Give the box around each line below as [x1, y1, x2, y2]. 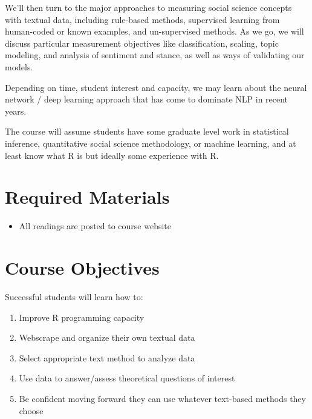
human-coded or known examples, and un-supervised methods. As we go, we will [5, 25, 304, 38]
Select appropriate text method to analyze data [19, 351, 195, 364]
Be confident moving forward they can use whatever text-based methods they [19, 392, 306, 404]
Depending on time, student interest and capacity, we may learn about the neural [5, 81, 307, 93]
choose [19, 404, 44, 417]
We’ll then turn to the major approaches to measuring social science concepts [5, 1, 292, 13]
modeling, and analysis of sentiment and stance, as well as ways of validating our [5, 49, 305, 61]
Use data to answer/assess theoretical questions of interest [19, 372, 235, 384]
